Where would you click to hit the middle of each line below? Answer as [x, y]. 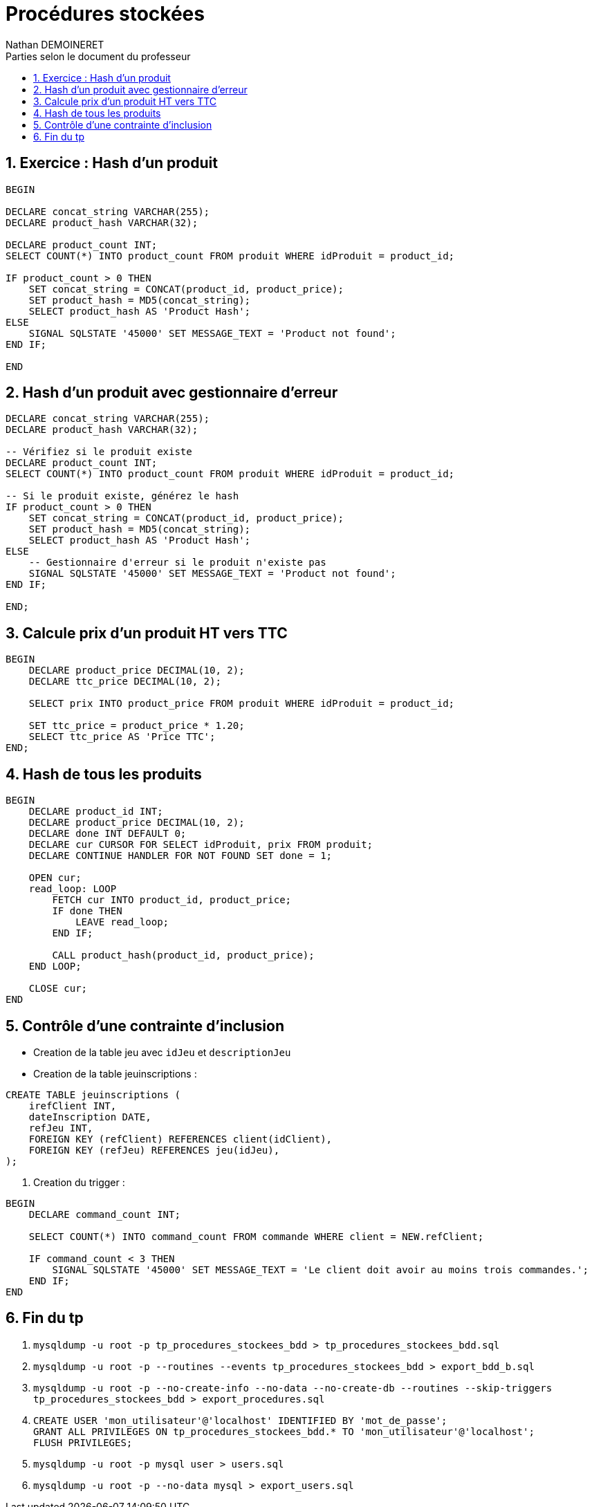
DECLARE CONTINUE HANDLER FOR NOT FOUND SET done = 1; [181, 856]
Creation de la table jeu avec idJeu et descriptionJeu [162, 1052]
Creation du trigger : [79, 1182]
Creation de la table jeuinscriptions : [115, 1073]
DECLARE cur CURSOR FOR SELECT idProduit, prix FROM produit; [201, 845]
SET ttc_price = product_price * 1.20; [137, 726]
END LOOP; [55, 967]
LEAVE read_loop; [122, 922]
